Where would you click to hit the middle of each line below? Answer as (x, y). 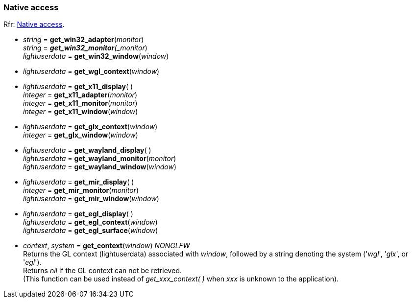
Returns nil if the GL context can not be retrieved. (102, 271)
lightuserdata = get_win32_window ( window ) (96, 56)
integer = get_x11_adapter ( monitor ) (80, 95)
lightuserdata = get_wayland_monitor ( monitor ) (100, 159)
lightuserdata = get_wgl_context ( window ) (91, 71)
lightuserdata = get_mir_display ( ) (79, 182)
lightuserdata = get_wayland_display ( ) (87, 150)
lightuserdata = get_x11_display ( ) (78, 87)
